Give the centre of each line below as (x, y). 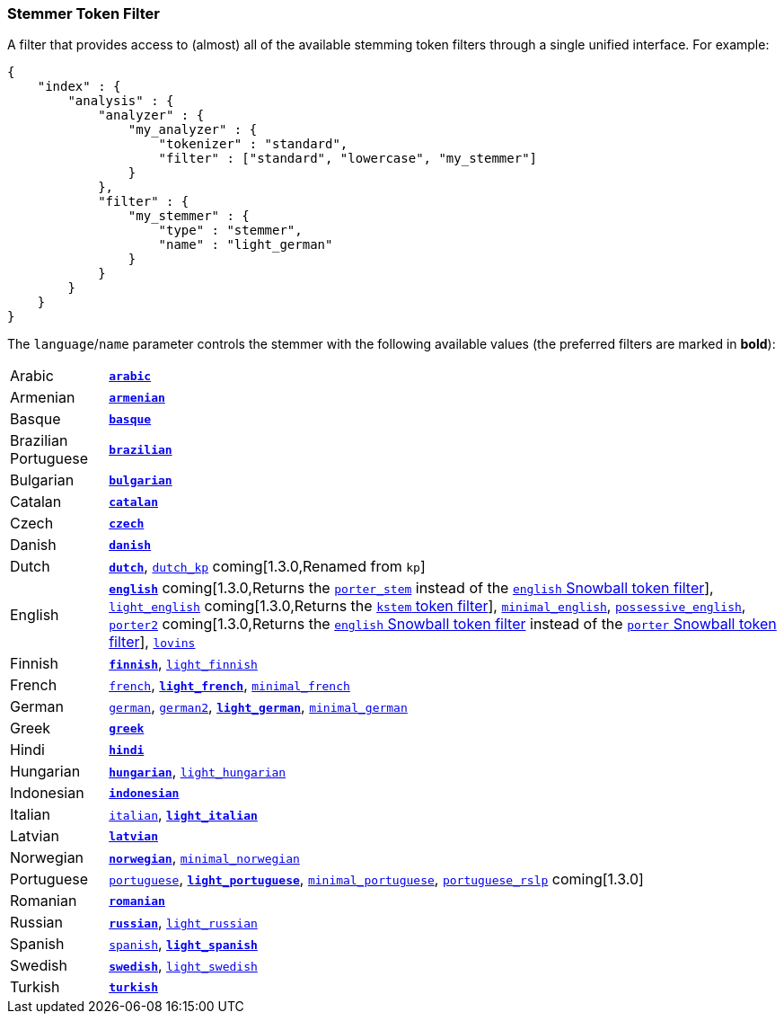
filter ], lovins (152, 642)
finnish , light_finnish (183, 664)
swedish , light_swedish (183, 966)
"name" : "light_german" (246, 245)
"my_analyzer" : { (193, 130)
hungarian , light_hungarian (198, 772)
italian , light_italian (183, 815)
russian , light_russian (183, 923)
